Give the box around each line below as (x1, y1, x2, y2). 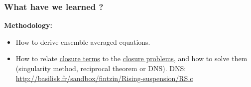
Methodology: (4, 20, 52, 30)
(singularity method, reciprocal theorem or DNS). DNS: (15, 63, 186, 73)
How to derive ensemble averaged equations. (15, 36, 150, 47)
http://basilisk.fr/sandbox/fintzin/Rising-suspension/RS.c (15, 73, 193, 83)
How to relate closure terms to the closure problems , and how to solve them (15, 53, 248, 64)
